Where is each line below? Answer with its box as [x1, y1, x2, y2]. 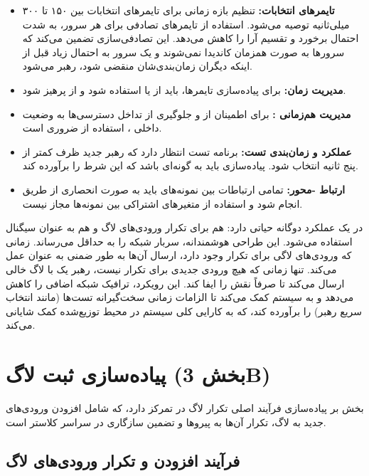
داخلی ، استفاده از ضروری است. [22, 120, 162, 135]
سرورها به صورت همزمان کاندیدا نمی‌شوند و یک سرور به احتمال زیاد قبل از [22, 44, 345, 59]
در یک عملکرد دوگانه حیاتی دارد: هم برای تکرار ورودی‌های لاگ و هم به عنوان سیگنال [6, 220, 363, 235]
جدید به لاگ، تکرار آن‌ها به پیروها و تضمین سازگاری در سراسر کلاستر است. [6, 414, 326, 429]
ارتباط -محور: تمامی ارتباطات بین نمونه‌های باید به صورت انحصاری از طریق [22, 181, 346, 196]
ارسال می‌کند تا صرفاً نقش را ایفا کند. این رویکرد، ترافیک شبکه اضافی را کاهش [6, 275, 345, 290]
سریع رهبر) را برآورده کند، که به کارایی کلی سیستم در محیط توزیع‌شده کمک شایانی [6, 303, 363, 318]
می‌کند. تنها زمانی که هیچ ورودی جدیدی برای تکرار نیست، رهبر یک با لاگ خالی [6, 261, 337, 276]
